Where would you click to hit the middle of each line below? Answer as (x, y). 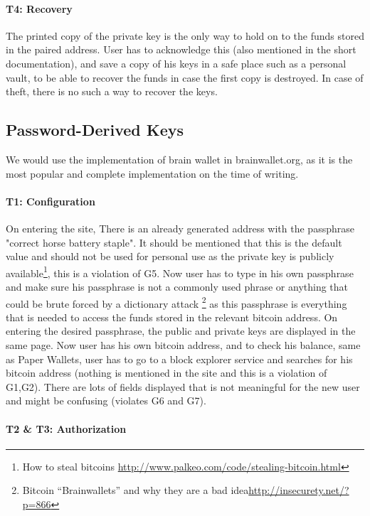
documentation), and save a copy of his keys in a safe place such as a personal (176, 63)
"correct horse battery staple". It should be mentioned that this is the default (174, 242)
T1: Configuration (51, 201)
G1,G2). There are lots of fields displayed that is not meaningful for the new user (183, 386)
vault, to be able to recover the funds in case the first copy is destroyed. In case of (185, 77)
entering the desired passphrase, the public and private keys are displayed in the (181, 331)
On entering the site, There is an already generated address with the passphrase (180, 228)
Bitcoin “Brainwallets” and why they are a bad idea (136, 490)
